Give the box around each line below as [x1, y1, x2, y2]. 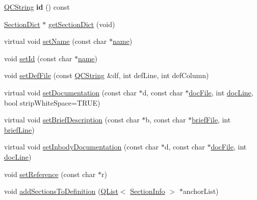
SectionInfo [130, 186, 165, 196]
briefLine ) [4, 124, 35, 135]
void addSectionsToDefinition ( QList [4, 186, 118, 196]
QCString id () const [4, 2, 70, 12]
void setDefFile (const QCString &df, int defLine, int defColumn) [4, 70, 209, 81]
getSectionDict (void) [48, 18, 115, 29]
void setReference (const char [4, 168, 96, 179]
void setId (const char [4, 53, 72, 63]
